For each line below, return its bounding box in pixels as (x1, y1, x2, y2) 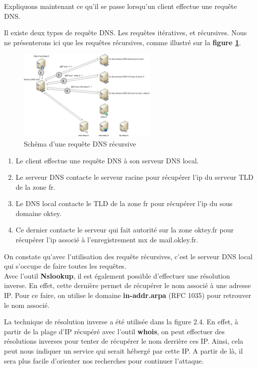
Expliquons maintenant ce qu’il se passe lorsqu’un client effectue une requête (4, 1, 237, 11)
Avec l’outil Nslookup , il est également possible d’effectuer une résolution (4, 270, 230, 281)
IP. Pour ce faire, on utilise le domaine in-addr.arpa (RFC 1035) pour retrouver (4, 290, 252, 300)
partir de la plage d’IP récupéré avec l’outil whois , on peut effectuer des (4, 326, 225, 336)
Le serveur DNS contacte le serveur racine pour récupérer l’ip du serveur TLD (15, 172, 254, 182)
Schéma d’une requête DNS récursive (24, 138, 136, 148)
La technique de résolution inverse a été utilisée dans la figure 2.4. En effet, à (4, 316, 239, 327)
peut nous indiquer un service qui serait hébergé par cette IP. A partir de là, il (4, 346, 243, 356)
